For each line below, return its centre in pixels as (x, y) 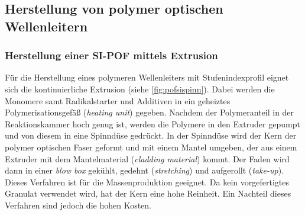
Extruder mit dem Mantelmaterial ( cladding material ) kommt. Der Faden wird (147, 158)
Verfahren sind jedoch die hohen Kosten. (78, 205)
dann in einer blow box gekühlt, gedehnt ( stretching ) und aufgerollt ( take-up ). (144, 170)
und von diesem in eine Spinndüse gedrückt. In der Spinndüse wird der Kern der (151, 135)
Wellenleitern (46, 26)
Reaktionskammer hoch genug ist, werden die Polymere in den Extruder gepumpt (152, 123)
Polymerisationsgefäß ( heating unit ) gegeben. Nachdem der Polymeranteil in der (150, 112)
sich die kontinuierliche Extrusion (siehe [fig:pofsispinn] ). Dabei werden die (140, 89)
